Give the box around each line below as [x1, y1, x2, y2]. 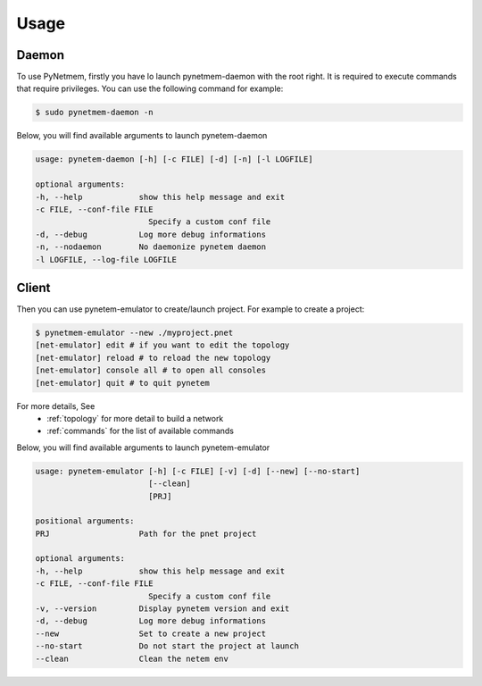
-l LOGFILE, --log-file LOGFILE [35, 255, 178, 264]
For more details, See [16, 400, 96, 411]
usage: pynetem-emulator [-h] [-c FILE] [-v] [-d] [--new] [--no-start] [35, 465, 361, 476]
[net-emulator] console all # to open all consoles [35, 365, 267, 375]
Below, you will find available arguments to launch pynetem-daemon [16, 130, 268, 141]
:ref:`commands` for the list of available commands [46, 425, 235, 437]
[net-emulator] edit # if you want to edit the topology [35, 340, 290, 350]
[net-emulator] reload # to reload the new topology [35, 353, 271, 363]
